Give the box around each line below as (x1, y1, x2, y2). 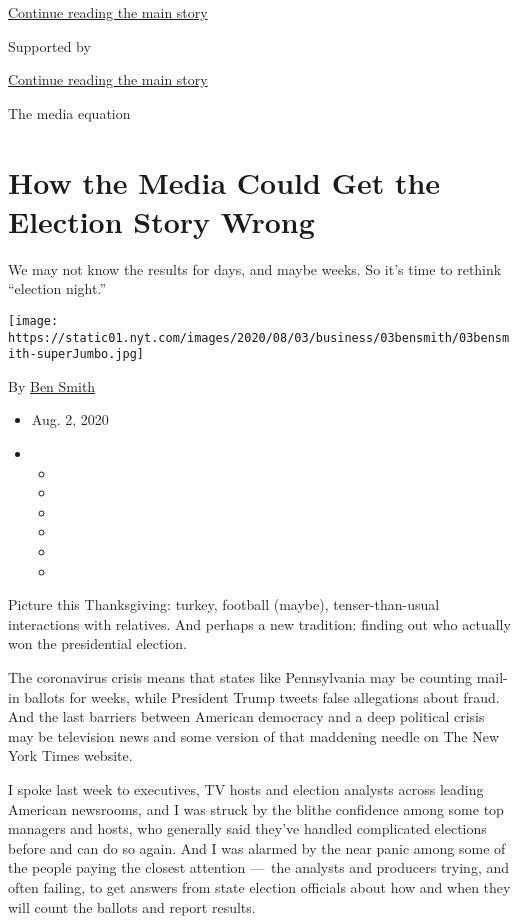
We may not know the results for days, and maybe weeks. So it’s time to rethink (8, 258, 502, 279)
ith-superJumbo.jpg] (8, 347, 145, 362)
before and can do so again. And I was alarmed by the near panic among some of (8, 837, 506, 858)
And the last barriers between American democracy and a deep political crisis (8, 706, 485, 727)
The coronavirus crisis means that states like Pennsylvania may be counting (8, 666, 472, 687)
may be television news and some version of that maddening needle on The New (8, 725, 500, 746)
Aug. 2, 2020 (31, 409, 109, 430)
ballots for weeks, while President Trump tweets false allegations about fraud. (24, 686, 500, 707)
